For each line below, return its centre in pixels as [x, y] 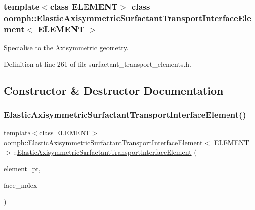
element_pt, [22, 169]
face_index [21, 185]
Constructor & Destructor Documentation [114, 90]
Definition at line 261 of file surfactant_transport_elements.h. [98, 64]
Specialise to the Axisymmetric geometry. [66, 47]
